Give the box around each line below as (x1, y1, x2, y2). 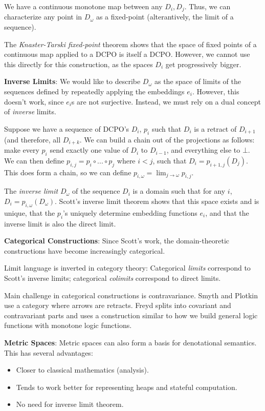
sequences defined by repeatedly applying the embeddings (4, 86, 185, 97)
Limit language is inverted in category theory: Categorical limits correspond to (4, 262, 251, 273)
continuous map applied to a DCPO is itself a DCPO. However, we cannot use (4, 49, 250, 59)
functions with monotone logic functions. (4, 320, 132, 331)
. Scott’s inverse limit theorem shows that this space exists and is (55, 196, 259, 207)
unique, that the (4, 207, 55, 218)
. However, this (192, 86, 239, 97)
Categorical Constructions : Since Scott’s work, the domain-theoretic (4, 235, 229, 246)
